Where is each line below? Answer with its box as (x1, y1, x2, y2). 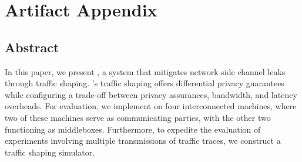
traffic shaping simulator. (5, 146, 95, 158)
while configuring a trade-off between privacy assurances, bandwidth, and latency (5, 88, 297, 100)
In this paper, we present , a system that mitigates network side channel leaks (5, 65, 286, 77)
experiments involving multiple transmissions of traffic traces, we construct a (5, 134, 281, 147)
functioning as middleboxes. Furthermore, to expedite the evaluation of (5, 123, 261, 135)
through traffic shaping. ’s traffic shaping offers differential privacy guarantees (5, 77, 284, 89)
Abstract (5, 38, 59, 56)
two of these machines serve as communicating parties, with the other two (5, 111, 271, 123)
